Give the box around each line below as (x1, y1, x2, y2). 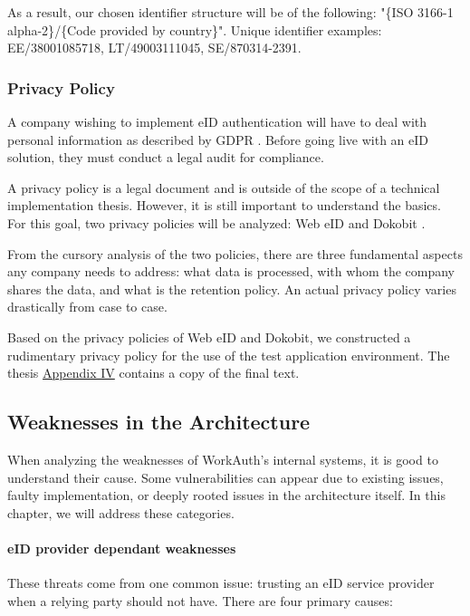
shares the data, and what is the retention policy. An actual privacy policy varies (7, 279, 456, 298)
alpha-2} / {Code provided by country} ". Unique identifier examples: (7, 20, 382, 39)
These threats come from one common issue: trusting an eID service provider (7, 573, 435, 592)
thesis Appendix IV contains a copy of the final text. (7, 363, 300, 382)
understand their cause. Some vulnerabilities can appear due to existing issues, (7, 467, 444, 486)
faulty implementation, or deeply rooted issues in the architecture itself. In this (7, 486, 446, 505)
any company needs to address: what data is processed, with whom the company (7, 262, 456, 281)
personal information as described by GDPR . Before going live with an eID (7, 130, 429, 149)
